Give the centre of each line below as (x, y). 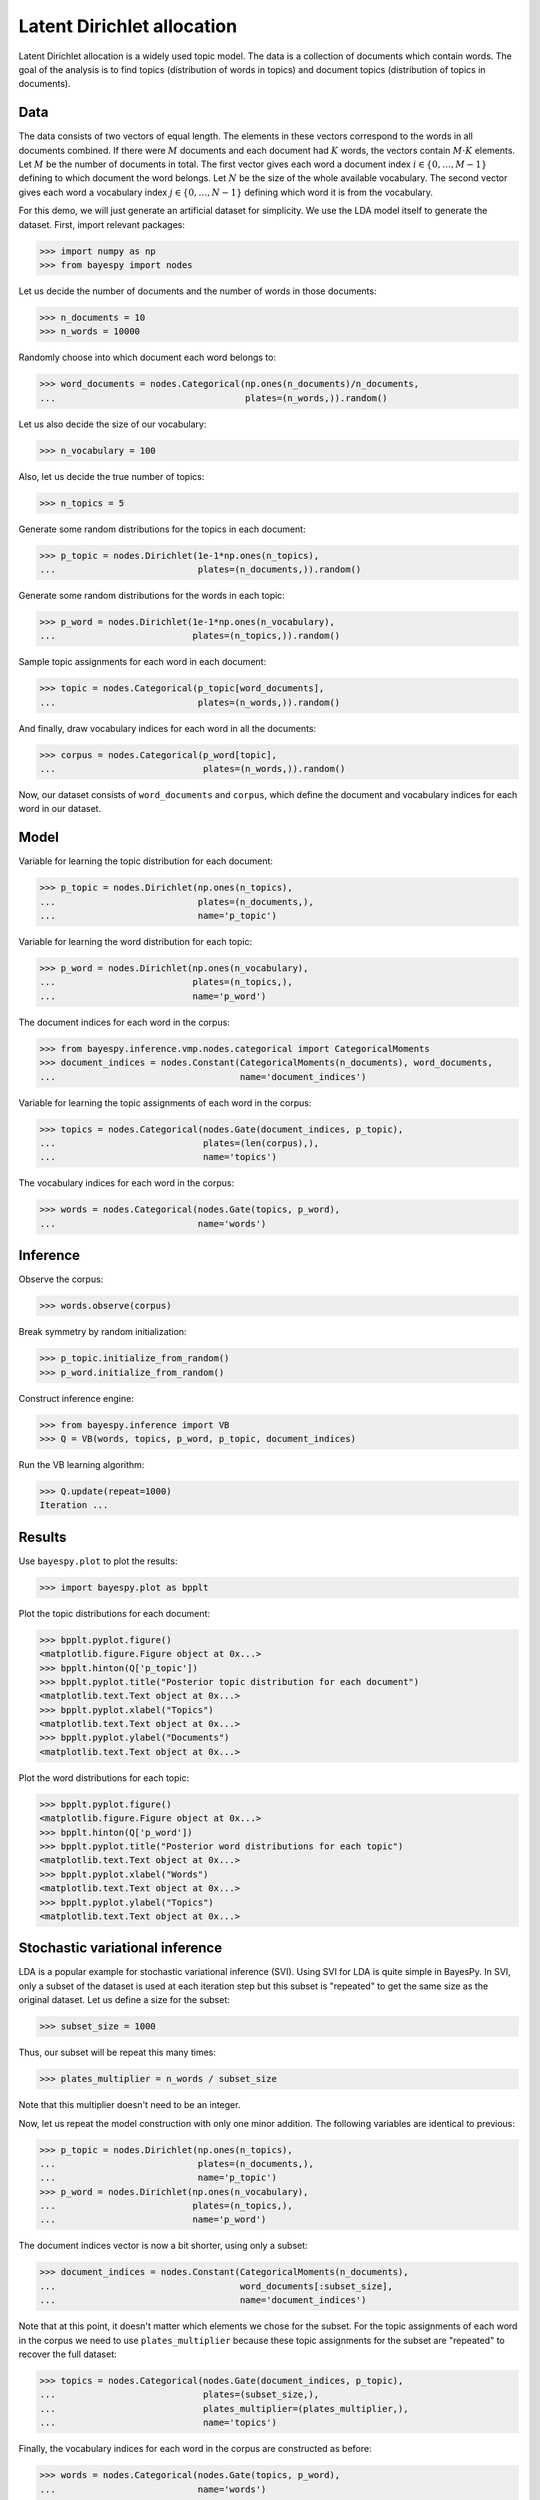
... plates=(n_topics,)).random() (190, 636)
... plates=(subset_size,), (179, 2394)
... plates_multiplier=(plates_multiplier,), (224, 2408)
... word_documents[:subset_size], (216, 2286)
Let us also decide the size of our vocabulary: (112, 424)
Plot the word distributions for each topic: (104, 1777)
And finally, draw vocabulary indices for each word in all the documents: (167, 728)
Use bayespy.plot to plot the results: (98, 1561)
